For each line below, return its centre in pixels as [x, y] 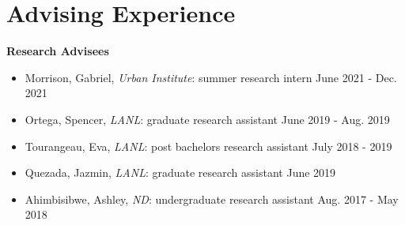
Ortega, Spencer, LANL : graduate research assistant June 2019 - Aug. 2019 [207, 119]
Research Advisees [58, 51]
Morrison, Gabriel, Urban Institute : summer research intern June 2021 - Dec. [211, 77]
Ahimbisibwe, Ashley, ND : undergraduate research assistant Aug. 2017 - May [212, 199]
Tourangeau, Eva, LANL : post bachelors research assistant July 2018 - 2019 [208, 146]
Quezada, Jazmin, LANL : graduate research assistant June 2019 [180, 172]
